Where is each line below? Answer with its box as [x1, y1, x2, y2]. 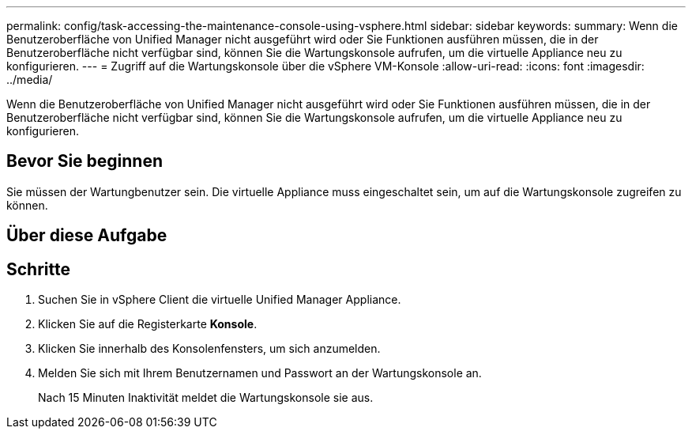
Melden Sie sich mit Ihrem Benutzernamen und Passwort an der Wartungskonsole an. [38, 366, 482, 380]
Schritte [6, 259, 70, 279]
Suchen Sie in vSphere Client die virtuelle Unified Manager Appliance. [38, 293, 401, 307]
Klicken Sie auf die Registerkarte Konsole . [38, 317, 258, 331]
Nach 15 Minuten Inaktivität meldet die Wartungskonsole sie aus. [38, 391, 374, 405]
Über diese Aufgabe [6, 225, 167, 246]
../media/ [6, 73, 53, 86]
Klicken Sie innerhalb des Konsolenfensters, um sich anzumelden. [38, 342, 381, 356]
